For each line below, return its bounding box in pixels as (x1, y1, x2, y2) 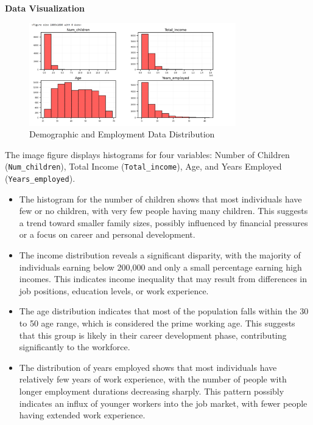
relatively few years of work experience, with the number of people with (19, 373, 287, 385)
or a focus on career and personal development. (19, 228, 195, 241)
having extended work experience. (19, 409, 146, 421)
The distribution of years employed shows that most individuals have (19, 361, 277, 373)
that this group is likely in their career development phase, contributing (19, 328, 287, 341)
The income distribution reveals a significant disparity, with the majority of (19, 249, 301, 261)
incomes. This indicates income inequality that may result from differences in (19, 272, 307, 285)
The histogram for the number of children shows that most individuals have (19, 192, 302, 205)
